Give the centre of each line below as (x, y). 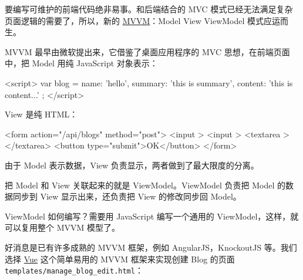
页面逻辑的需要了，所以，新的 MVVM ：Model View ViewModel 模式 (134, 20)
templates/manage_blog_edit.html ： (74, 270)
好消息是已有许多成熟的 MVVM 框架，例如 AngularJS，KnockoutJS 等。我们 (151, 247)
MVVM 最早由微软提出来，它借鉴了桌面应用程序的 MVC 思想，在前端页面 (147, 51)
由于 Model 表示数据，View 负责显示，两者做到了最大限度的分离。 (132, 165)
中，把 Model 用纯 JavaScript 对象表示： (81, 63)
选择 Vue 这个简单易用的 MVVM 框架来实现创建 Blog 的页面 (120, 259)
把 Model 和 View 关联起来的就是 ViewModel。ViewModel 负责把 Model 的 (145, 185)
